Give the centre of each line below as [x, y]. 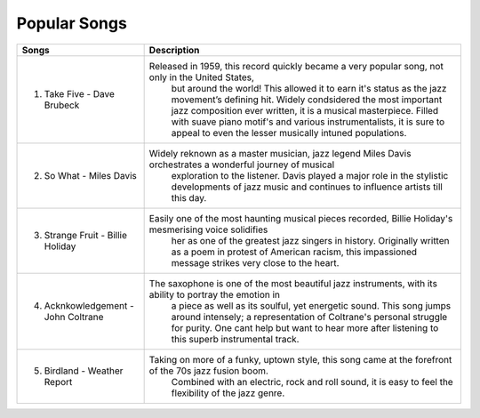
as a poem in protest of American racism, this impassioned [294, 252]
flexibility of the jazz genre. [228, 393]
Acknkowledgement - [89, 305]
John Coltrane [74, 317]
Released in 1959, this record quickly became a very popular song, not [296, 66]
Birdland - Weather [84, 371]
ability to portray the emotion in [214, 294]
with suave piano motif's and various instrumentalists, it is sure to [308, 122]
